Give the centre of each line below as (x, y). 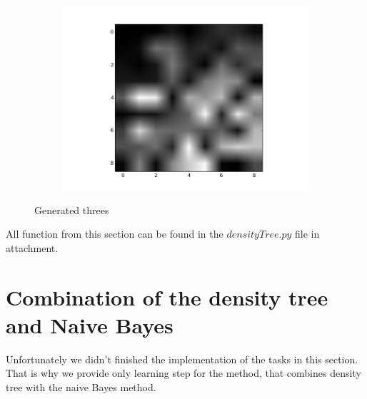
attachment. (32, 247)
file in (307, 234)
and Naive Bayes (90, 324)
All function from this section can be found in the (115, 234)
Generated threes (72, 209)
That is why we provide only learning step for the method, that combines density (183, 373)
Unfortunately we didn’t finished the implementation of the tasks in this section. (182, 359)
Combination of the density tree (167, 297)
